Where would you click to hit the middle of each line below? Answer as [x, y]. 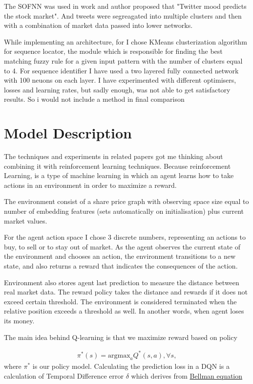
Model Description [68, 133]
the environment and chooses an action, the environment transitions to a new [120, 256]
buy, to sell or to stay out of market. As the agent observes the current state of [122, 246]
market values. [26, 220]
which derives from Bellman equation [187, 376]
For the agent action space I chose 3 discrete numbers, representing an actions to [125, 237]
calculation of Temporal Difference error [64, 376]
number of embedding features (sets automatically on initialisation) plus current [124, 211]
